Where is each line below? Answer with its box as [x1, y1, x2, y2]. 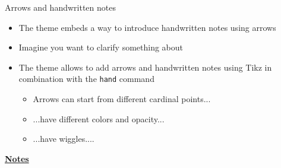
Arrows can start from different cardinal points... [33, 93, 211, 105]
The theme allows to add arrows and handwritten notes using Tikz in [18, 61, 272, 73]
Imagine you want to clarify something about [18, 41, 184, 53]
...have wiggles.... [33, 132, 94, 145]
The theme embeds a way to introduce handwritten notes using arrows [18, 21, 276, 33]
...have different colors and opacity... [33, 112, 165, 125]
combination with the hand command [18, 72, 154, 85]
